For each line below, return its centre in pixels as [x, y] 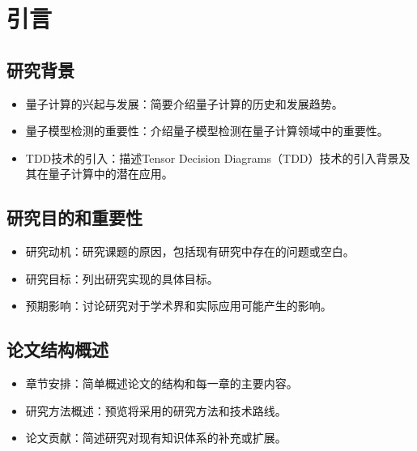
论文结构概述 [57, 349]
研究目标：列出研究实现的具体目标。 [122, 278]
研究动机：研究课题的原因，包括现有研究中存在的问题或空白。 [190, 251]
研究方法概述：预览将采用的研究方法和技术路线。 [156, 410]
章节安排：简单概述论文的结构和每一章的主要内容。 [162, 383]
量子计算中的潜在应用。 [111, 174]
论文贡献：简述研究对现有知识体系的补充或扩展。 [156, 438]
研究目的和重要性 [74, 217]
